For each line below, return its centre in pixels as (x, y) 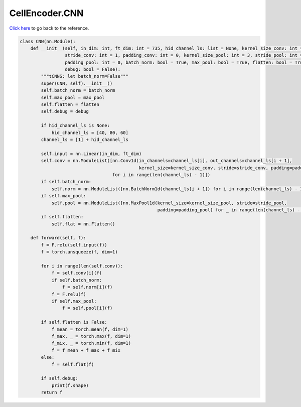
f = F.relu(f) (69, 294)
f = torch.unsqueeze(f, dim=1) (79, 252)
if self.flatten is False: (74, 322)
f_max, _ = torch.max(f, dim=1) (91, 336)
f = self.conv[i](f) (77, 273)
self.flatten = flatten (70, 105)
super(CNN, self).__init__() (77, 83)
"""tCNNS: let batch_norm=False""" (85, 76)
